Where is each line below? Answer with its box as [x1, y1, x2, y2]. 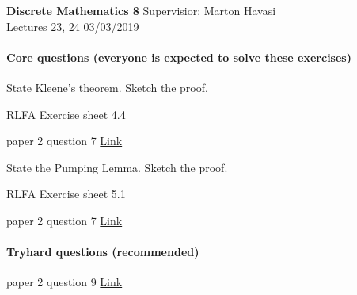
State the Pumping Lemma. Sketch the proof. [6, 159, 228, 175]
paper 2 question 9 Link [6, 274, 123, 290]
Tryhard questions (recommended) [6, 243, 199, 260]
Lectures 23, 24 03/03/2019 [6, 17, 139, 34]
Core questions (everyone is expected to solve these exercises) [6, 48, 351, 65]
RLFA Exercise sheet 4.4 [6, 105, 126, 122]
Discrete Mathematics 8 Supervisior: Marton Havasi [6, 2, 276, 18]
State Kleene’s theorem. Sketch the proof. [6, 79, 208, 95]
